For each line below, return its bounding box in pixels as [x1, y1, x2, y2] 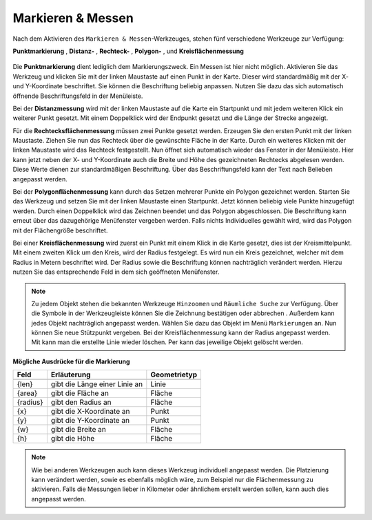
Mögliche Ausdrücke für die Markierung [12, 357, 130, 366]
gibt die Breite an [50, 425, 106, 434]
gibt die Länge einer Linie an [50, 379, 143, 389]
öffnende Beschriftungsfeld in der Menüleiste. [12, 92, 143, 100]
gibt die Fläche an [50, 388, 110, 398]
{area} [17, 388, 38, 398]
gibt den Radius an [50, 397, 112, 407]
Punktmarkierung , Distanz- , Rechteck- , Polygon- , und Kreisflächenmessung [12, 47, 244, 55]
